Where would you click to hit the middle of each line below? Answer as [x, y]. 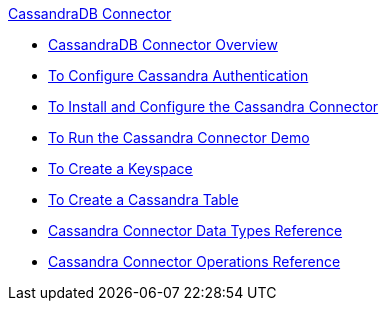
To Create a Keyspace [120, 168]
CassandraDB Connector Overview [163, 44]
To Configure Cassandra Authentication [178, 75]
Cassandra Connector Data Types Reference [195, 230]
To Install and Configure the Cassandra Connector [213, 106]
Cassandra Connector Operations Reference [194, 261]
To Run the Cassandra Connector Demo [179, 137]
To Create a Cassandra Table [143, 199]
